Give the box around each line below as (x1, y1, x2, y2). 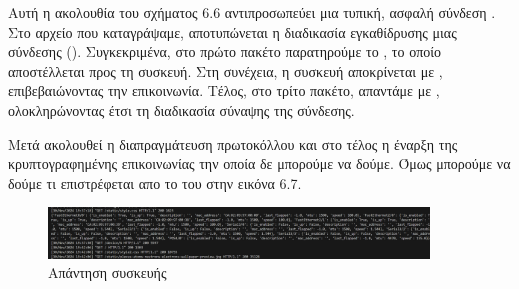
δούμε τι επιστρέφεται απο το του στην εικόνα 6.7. (8, 172, 302, 193)
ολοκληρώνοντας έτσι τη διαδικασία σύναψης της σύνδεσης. (8, 99, 355, 120)
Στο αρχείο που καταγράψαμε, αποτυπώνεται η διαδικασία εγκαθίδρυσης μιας (8, 21, 457, 42)
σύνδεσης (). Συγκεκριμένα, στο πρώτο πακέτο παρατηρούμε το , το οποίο (8, 41, 441, 62)
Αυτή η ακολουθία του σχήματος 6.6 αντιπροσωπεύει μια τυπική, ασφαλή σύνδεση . (8, 2, 496, 22)
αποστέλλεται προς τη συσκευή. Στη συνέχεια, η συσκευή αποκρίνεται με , (8, 60, 443, 81)
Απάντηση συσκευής (48, 262, 167, 283)
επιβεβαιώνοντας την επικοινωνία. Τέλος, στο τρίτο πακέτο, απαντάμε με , (8, 80, 440, 101)
